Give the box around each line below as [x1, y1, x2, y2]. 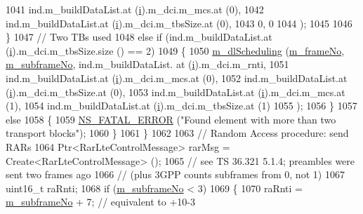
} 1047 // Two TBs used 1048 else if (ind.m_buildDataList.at [6, 29, 272, 44]
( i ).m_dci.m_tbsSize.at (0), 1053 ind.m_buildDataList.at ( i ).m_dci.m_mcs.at [6, 84, 345, 99]
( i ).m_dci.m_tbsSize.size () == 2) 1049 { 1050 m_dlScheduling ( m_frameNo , [6, 43, 345, 58]
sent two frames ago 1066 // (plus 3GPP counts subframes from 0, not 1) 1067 [6, 167, 345, 182]
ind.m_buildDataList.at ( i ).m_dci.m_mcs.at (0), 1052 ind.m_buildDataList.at [6, 70, 348, 85]
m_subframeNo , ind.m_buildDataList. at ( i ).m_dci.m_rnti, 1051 [6, 57, 289, 72]
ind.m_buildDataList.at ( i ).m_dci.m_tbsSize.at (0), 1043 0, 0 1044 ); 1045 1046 [6, 15, 352, 30]
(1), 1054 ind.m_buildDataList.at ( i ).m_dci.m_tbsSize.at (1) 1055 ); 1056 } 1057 [6, 98, 357, 113]
